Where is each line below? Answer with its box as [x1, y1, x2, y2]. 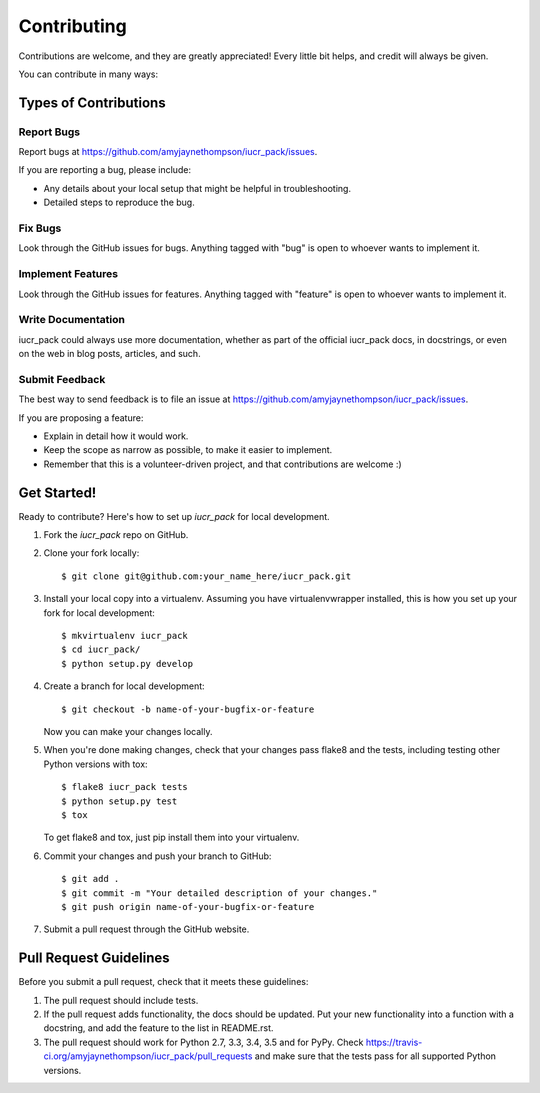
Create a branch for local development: [43, 680, 205, 692]
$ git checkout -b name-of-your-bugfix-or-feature [61, 703, 315, 715]
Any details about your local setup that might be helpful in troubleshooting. [43, 182, 352, 194]
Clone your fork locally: [43, 547, 140, 559]
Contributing [18, 15, 127, 37]
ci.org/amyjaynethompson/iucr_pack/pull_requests [43, 1050, 253, 1062]
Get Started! [18, 484, 97, 501]
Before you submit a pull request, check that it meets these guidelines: [18, 976, 309, 988]
